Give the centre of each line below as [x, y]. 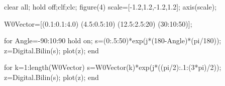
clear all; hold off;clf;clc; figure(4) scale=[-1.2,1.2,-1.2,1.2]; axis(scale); [110, 7]
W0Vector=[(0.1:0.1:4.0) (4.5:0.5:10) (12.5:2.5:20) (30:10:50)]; [98, 23]
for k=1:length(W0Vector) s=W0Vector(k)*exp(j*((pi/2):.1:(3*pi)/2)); [113, 67]
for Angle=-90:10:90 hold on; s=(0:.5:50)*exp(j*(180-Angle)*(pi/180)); [113, 40]
